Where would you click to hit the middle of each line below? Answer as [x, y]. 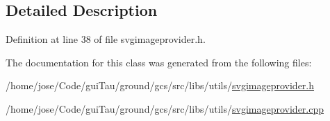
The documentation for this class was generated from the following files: [159, 62]
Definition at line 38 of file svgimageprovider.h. [106, 39]
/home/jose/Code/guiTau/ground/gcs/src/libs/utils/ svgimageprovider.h [160, 85]
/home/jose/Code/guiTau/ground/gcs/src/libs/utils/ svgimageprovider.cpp [165, 108]
